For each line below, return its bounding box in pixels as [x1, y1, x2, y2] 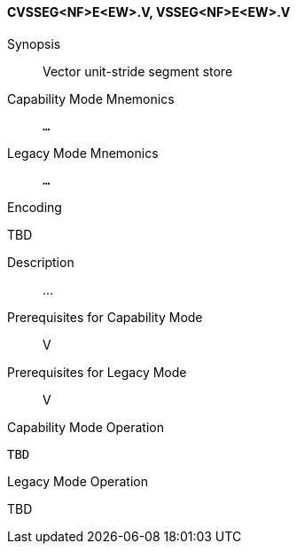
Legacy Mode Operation [7, 473, 148, 489]
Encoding [7, 199, 62, 215]
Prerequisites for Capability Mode [7, 309, 203, 325]
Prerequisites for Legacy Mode [7, 364, 187, 380]
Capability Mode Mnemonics [7, 91, 175, 106]
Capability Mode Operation [7, 419, 164, 435]
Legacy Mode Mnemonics [7, 145, 159, 161]
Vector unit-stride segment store [43, 63, 233, 79]
